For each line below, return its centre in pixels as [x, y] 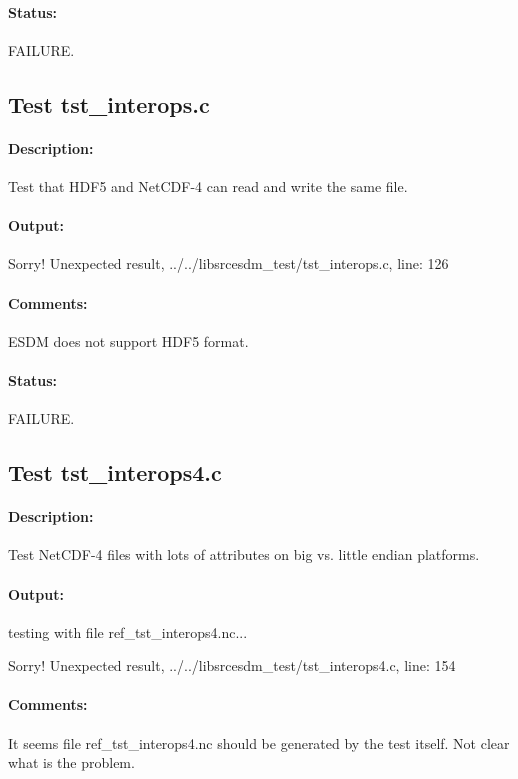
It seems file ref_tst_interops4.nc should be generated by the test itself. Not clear [259, 742]
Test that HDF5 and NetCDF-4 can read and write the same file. [208, 185]
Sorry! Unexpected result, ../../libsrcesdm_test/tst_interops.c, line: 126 [228, 263]
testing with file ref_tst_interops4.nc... [128, 631]
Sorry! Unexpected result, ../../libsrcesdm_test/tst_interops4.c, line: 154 [232, 665]
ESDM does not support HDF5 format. [128, 340]
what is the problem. [71, 762]
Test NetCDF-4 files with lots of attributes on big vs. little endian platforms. [244, 554]
